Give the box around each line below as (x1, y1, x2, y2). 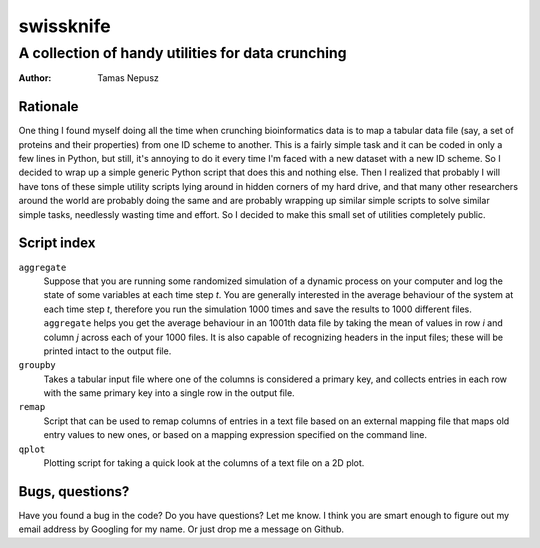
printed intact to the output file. (43, 345, 172, 357)
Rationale (18, 98, 79, 115)
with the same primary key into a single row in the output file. (43, 387, 295, 399)
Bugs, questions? (18, 483, 130, 500)
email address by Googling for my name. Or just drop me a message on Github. (18, 523, 345, 535)
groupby (18, 360, 57, 371)
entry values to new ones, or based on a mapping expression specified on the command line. (43, 429, 427, 441)
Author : (18, 72, 52, 84)
